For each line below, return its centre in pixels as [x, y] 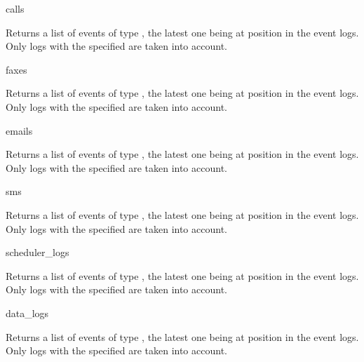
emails [19, 130]
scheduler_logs [38, 252]
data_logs [27, 313]
